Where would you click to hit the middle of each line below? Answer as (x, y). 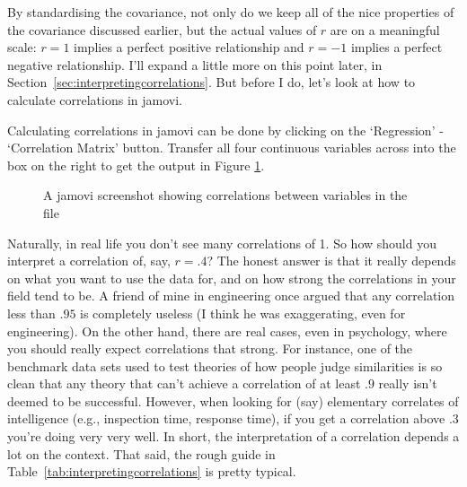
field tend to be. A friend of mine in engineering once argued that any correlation (231, 296)
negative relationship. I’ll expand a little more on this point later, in (195, 64)
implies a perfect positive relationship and (189, 47)
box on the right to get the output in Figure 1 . (136, 165)
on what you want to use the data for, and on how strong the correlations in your (232, 278)
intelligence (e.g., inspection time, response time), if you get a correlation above (226, 418)
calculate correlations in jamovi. (95, 99)
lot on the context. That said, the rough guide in (141, 453)
